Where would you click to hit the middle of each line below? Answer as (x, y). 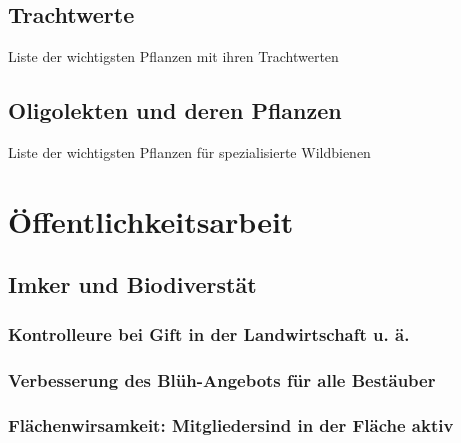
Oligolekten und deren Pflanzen (175, 110)
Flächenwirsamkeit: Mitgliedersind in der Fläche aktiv (231, 425)
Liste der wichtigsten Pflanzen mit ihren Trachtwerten (173, 56)
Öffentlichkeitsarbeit (151, 220)
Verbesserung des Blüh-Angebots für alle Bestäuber (222, 379)
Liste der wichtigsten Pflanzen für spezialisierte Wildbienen (189, 152)
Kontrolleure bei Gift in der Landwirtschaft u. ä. (209, 333)
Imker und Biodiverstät (132, 284)
